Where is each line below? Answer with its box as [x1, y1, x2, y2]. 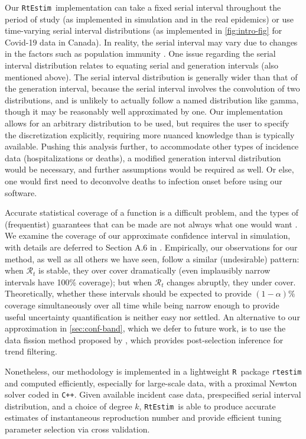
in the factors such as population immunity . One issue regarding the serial [5, 47, 276, 60]
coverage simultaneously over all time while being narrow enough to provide [5, 298, 279, 311]
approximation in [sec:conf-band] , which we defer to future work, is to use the [5, 322, 286, 334]
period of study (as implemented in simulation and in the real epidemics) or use [5, 12, 294, 25]
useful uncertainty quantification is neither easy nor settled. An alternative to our [5, 310, 300, 323]
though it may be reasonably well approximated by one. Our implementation [5, 105, 283, 118]
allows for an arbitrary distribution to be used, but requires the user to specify [5, 117, 289, 129]
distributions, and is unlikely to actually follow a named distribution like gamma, [5, 93, 299, 106]
